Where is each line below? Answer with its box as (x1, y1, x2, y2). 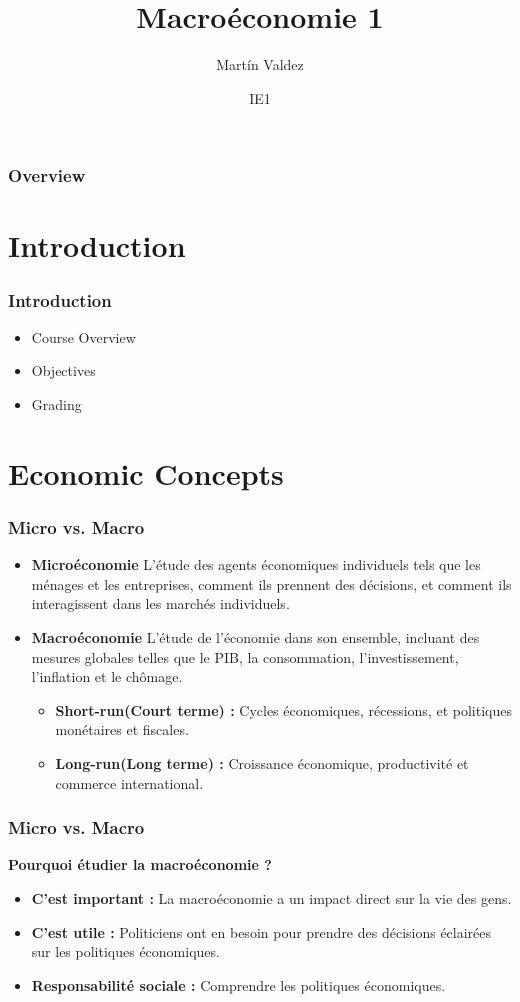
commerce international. (55, 772, 204, 793)
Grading (31, 394, 82, 415)
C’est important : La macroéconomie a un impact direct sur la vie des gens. (31, 887, 512, 908)
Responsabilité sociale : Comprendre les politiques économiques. (31, 974, 446, 995)
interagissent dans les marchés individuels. (31, 593, 290, 614)
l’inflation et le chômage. (31, 666, 183, 687)
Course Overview (31, 326, 136, 347)
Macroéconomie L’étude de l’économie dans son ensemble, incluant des (31, 626, 480, 647)
